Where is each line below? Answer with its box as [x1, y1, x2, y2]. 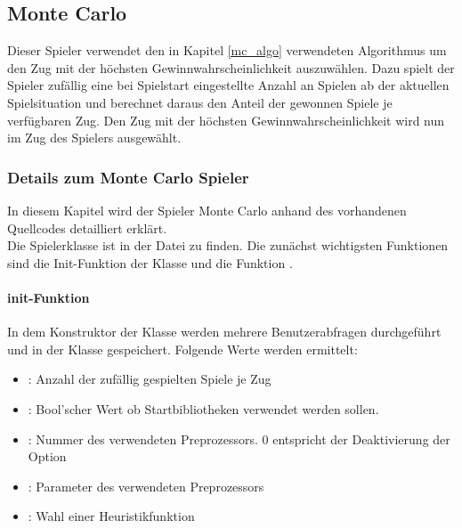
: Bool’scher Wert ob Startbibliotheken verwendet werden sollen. [28, 399, 379, 418]
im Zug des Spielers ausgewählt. [7, 128, 182, 147]
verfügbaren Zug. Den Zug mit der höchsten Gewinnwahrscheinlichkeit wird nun [7, 110, 445, 129]
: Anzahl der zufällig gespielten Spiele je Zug [28, 370, 272, 388]
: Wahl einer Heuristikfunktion [28, 507, 195, 525]
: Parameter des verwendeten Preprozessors [28, 476, 264, 495]
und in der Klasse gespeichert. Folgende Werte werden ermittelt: [7, 339, 358, 358]
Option [28, 447, 67, 466]
